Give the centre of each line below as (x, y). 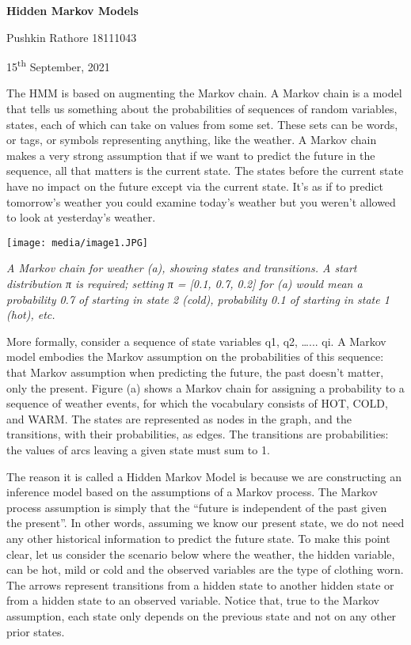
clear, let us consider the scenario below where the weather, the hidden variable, (201, 554)
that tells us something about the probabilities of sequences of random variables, (202, 109)
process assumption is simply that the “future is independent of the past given (197, 507)
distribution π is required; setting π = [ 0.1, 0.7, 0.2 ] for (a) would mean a (185, 284)
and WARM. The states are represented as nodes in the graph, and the (179, 418)
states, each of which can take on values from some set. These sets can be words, (202, 124)
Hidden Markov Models (72, 10)
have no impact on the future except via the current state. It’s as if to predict (195, 186)
